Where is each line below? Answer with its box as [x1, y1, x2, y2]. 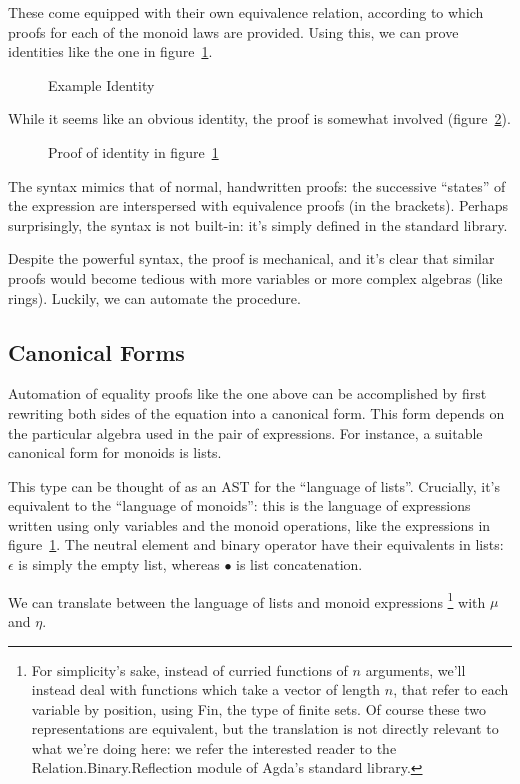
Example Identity [48, 74, 155, 95]
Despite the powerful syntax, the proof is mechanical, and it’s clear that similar [8, 248, 495, 269]
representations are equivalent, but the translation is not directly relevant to [31, 718, 499, 739]
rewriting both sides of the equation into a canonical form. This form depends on [8, 402, 505, 423]
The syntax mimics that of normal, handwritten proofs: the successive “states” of [8, 175, 506, 196]
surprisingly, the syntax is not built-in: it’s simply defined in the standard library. [8, 214, 508, 235]
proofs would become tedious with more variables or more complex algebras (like [8, 267, 503, 288]
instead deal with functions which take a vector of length [31, 679, 381, 700]
